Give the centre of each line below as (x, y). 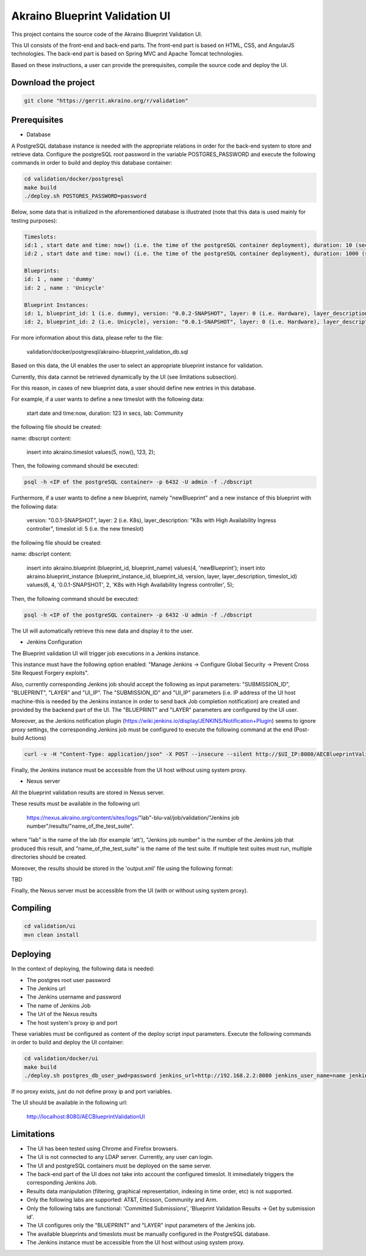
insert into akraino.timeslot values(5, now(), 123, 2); (91, 452)
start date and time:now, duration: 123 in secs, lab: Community (105, 413)
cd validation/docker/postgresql (74, 179)
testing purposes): (34, 220)
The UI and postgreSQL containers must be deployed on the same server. (119, 1166)
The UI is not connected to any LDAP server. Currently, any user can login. (120, 1157)
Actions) (36, 738)
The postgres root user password (69, 980)
